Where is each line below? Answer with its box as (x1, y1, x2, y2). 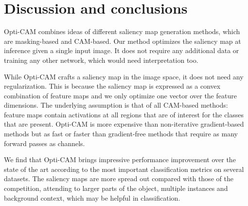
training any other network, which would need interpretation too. (4, 55, 198, 65)
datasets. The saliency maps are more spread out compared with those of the (4, 173, 233, 184)
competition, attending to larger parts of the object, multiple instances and (4, 183, 228, 193)
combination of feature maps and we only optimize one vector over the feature (4, 90, 237, 100)
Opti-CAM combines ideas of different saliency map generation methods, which (4, 26, 240, 37)
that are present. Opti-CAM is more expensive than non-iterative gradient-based (4, 119, 244, 129)
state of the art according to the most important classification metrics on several (4, 164, 244, 174)
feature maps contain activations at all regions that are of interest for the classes (4, 109, 244, 119)
